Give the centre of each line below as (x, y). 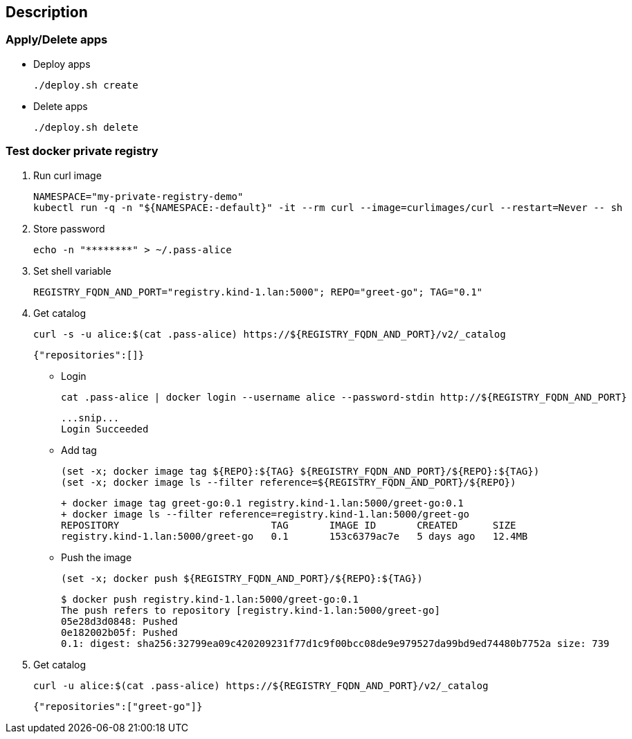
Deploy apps (62, 64)
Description (47, 12)
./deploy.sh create (86, 85)
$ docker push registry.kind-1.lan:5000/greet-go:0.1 (210, 599)
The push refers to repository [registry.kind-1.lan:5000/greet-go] (251, 610)
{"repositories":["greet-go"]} (118, 706)
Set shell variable (72, 271)
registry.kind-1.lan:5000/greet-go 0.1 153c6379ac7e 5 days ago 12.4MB (295, 536)
